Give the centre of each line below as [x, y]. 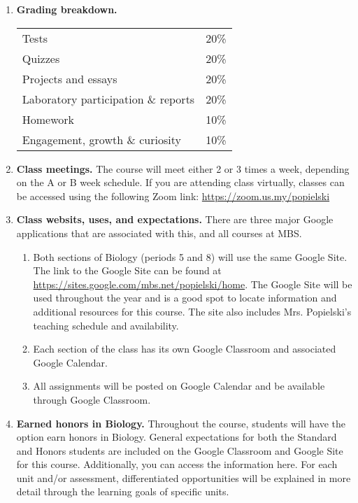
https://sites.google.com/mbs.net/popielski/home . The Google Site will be [193, 284]
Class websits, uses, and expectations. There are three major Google [175, 219]
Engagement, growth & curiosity [101, 139]
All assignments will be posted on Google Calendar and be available [179, 386]
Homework [48, 119]
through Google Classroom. [92, 399]
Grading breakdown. [67, 9]
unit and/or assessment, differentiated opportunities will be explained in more [184, 477]
